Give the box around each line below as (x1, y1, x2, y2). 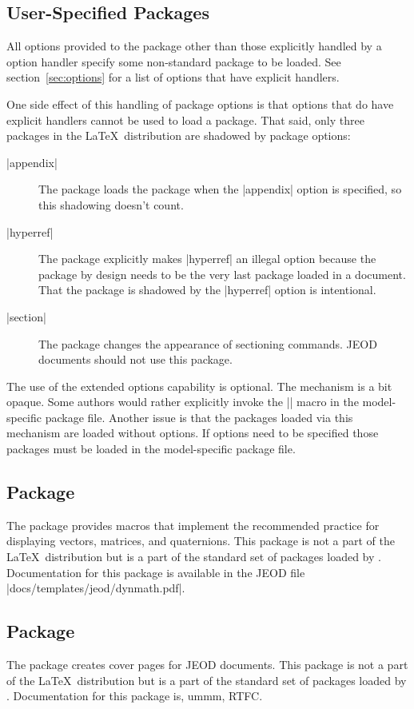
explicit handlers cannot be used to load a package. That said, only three (6, 111, 364, 128)
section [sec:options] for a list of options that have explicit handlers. (6, 69, 340, 86)
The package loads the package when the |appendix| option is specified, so (38, 181, 402, 197)
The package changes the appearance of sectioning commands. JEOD (38, 335, 377, 352)
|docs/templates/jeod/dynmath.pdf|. (6, 580, 185, 596)
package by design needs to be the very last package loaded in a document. (38, 265, 406, 282)
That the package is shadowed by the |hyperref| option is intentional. (38, 281, 376, 298)
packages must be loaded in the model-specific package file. (6, 440, 296, 457)
